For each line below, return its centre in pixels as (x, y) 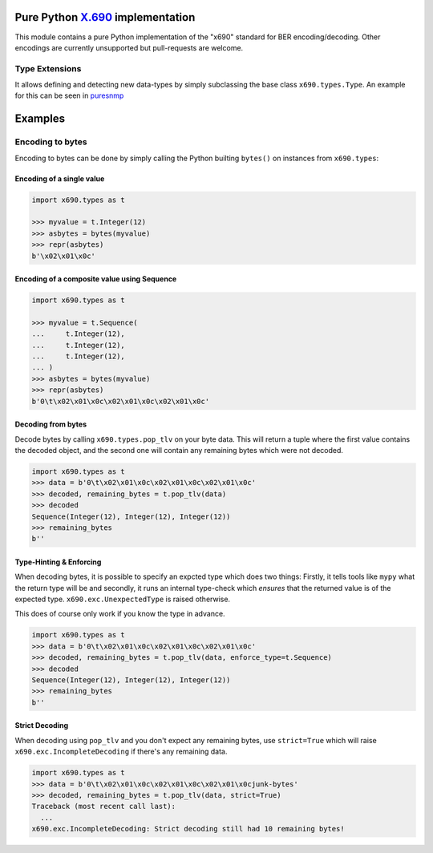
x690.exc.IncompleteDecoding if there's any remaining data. (121, 752)
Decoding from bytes (51, 424)
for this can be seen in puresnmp (69, 95)
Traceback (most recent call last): (104, 807)
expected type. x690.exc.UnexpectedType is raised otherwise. (123, 599)
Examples (40, 119)
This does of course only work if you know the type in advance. (120, 614)
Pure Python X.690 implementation (105, 17)
